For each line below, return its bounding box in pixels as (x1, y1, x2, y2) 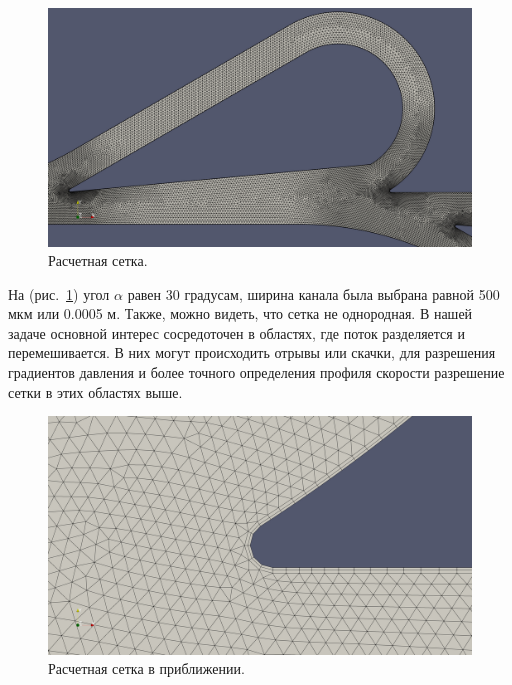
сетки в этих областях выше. (8, 381, 183, 402)
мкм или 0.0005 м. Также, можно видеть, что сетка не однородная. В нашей (8, 303, 473, 324)
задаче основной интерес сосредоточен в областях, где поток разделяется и (8, 322, 465, 343)
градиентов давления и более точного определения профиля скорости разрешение (8, 362, 505, 383)
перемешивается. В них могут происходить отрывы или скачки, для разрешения (8, 342, 496, 363)
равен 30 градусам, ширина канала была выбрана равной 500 (127, 283, 500, 304)
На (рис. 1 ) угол (8, 283, 110, 304)
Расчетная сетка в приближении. (48, 658, 245, 679)
